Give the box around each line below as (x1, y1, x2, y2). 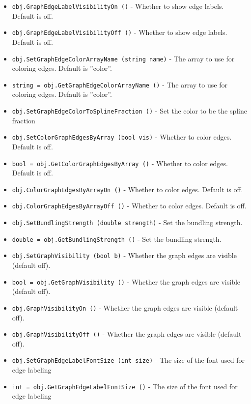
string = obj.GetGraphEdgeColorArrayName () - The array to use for (12, 79, 227, 89)
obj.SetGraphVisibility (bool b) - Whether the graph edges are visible (12, 250, 237, 260)
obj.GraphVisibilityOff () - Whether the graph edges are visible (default (12, 329, 242, 339)
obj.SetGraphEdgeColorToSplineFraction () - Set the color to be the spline (12, 106, 247, 115)
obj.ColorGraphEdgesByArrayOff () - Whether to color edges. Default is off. (12, 201, 247, 211)
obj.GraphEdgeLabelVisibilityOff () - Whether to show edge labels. (12, 27, 227, 37)
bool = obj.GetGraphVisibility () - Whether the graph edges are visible (12, 276, 241, 287)
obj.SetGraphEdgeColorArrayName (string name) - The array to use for (12, 53, 235, 63)
